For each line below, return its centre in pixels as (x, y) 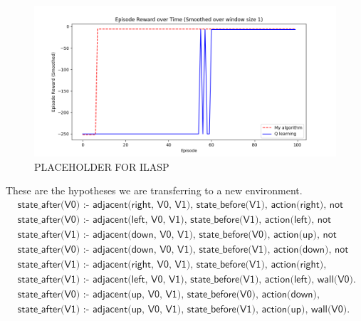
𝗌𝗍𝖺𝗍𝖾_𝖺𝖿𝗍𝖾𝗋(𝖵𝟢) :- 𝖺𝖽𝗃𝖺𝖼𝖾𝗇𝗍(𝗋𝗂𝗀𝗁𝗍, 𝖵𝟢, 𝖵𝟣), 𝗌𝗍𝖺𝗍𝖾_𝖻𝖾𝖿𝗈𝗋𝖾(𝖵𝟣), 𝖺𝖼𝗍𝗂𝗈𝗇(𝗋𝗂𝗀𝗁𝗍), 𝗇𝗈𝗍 (180, 205)
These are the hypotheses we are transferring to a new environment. (154, 190)
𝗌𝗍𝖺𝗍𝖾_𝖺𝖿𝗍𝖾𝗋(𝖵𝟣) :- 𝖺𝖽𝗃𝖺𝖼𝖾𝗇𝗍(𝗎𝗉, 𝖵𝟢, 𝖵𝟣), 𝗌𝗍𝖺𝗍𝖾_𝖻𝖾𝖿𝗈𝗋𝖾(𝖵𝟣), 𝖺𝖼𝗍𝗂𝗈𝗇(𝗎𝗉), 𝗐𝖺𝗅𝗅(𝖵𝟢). (184, 310)
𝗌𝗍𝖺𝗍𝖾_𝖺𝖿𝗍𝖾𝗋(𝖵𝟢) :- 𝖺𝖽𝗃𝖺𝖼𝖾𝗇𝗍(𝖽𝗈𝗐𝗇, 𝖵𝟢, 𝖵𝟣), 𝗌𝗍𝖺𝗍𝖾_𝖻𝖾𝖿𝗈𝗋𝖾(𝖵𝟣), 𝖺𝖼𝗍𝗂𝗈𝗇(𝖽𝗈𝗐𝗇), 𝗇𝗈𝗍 (183, 249)
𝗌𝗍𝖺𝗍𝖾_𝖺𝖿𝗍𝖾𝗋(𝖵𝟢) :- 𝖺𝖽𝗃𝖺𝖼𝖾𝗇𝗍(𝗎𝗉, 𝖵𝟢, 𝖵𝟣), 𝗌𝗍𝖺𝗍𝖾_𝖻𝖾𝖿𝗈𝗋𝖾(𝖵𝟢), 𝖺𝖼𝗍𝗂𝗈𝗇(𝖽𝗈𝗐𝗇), (168, 294)
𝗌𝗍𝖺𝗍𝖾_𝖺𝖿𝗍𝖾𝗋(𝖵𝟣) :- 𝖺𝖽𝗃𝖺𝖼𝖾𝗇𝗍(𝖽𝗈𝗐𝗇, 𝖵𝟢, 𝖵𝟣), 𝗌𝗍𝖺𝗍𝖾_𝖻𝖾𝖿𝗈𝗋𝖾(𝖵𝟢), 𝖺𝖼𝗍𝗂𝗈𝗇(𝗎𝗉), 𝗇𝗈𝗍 (177, 235)
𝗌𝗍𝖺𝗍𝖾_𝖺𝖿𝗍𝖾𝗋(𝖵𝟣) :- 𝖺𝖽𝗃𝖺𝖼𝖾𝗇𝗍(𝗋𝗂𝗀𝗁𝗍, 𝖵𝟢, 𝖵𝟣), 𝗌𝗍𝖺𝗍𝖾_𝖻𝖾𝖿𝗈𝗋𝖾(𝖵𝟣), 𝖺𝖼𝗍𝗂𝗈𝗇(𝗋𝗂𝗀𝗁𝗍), (172, 264)
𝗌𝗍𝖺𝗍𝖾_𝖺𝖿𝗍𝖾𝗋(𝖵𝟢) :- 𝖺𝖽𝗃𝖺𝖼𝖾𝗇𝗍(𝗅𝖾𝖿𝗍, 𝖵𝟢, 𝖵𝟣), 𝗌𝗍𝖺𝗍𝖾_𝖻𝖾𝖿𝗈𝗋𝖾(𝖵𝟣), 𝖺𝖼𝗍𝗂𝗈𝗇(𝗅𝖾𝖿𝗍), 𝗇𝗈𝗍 (174, 220)
